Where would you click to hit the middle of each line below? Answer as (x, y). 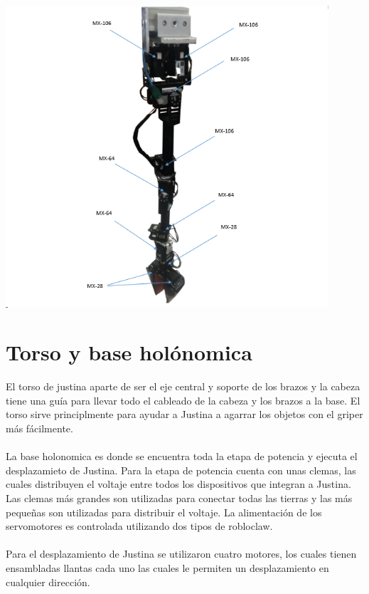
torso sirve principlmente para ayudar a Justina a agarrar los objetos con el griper (184, 414)
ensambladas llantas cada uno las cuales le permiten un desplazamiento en (167, 567)
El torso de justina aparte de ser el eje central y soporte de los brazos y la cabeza (183, 386)
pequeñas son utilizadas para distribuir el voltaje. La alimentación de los (164, 512)
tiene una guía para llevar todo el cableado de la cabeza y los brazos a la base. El (183, 400)
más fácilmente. (39, 428)
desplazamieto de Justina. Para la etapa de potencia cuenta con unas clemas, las (181, 470)
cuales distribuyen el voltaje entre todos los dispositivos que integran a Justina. (178, 484)
